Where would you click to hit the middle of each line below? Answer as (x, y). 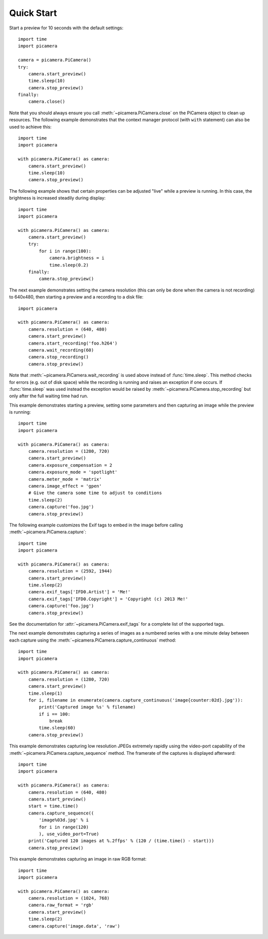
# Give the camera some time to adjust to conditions (95, 493)
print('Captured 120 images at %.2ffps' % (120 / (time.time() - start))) (121, 841)
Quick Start (33, 13)
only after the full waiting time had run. (49, 396)
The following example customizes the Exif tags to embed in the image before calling (96, 525)
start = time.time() (53, 806)
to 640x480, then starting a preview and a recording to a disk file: (76, 297)
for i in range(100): (65, 251)
